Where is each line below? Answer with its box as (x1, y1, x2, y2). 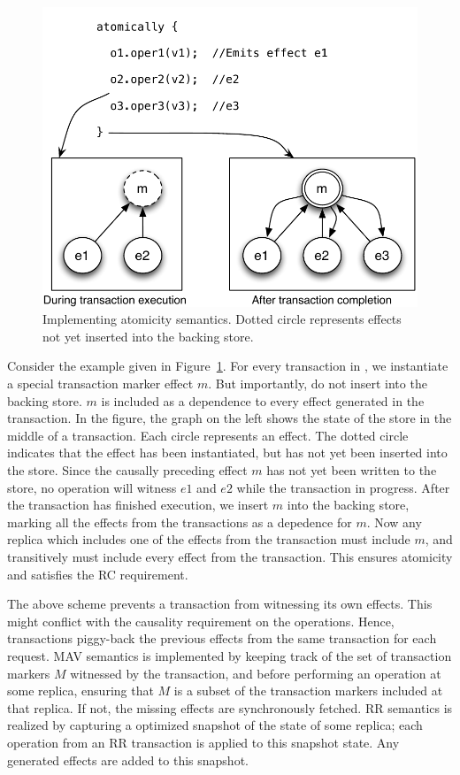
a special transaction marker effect (7, 374, 194, 393)
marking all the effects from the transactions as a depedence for (7, 512, 352, 531)
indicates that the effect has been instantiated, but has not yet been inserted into (7, 443, 448, 462)
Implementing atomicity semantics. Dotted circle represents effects (42, 310, 402, 328)
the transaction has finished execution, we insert (7, 495, 269, 514)
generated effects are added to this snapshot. (7, 750, 249, 769)
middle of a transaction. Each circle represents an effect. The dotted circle (7, 426, 409, 444)
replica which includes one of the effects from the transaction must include (7, 530, 410, 549)
